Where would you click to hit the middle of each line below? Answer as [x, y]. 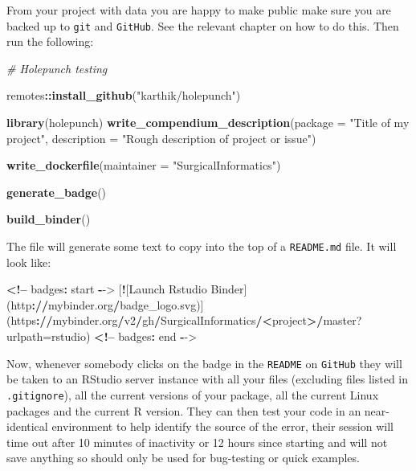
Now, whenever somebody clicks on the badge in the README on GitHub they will [204, 363]
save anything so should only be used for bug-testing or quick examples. [183, 458]
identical [27, 426]
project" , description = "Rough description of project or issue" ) [161, 138]
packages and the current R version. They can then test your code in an [184, 410]
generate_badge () [57, 192]
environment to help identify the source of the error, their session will [222, 426]
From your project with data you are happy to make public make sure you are [199, 10]
